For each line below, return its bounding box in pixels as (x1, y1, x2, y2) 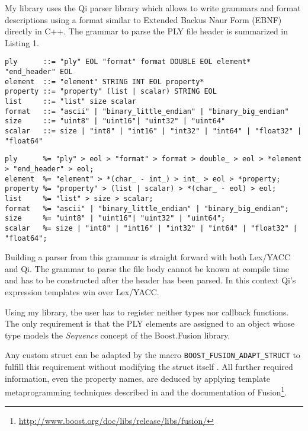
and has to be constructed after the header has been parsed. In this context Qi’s (5, 274, 296, 286)
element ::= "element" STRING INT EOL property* (5, 77, 204, 86)
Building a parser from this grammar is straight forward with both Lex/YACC (5, 251, 291, 263)
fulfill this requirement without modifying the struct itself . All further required (5, 360, 293, 372)
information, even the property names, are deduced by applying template (5, 372, 270, 384)
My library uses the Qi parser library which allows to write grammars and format (5, 2, 301, 14)
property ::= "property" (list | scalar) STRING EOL (5, 87, 217, 96)
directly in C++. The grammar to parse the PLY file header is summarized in (5, 25, 288, 37)
